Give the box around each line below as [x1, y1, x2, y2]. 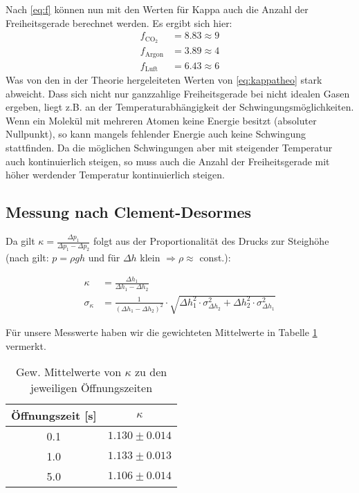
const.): [199, 250, 231, 265]
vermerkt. [6, 338, 46, 353]
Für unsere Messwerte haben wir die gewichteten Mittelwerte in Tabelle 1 [6, 325, 317, 339]
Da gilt [6, 234, 35, 248]
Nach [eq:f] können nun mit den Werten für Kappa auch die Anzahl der [6, 2, 309, 16]
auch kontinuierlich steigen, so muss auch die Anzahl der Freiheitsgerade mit [6, 154, 330, 168]
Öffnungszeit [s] [11, 407, 97, 424]
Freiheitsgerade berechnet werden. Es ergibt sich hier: [6, 15, 232, 30]
